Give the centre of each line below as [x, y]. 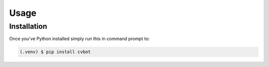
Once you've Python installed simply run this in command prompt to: [79, 39]
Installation [28, 26]
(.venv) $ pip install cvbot [55, 52]
